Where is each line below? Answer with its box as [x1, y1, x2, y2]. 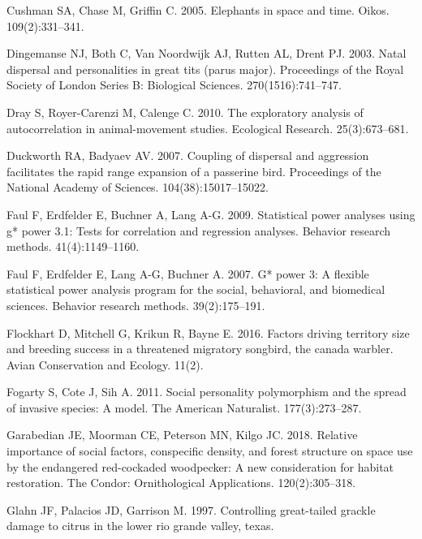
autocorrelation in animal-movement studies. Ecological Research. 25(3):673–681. [6, 119, 409, 136]
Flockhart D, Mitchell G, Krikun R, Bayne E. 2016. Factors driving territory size [6, 324, 410, 341]
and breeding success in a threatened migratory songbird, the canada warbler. [6, 340, 394, 357]
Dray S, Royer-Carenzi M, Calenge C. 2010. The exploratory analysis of [6, 103, 364, 120]
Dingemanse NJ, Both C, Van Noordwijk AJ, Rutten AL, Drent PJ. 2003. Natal [6, 45, 407, 62]
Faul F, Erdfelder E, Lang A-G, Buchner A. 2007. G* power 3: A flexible [6, 265, 369, 282]
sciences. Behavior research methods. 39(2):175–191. [6, 296, 265, 313]
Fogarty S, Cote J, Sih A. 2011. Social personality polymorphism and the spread [6, 383, 407, 400]
